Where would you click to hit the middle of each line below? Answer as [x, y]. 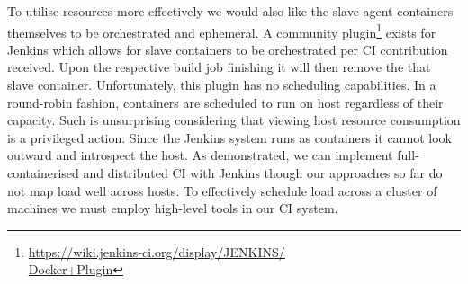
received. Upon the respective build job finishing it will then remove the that [219, 67]
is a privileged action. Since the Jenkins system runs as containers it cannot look [229, 137]
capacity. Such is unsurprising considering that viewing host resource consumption [234, 120]
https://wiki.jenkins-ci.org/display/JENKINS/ [157, 251]
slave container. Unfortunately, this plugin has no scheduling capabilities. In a [222, 85]
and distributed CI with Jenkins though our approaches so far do [263, 173]
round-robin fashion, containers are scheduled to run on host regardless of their [225, 102]
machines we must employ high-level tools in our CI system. [173, 208]
